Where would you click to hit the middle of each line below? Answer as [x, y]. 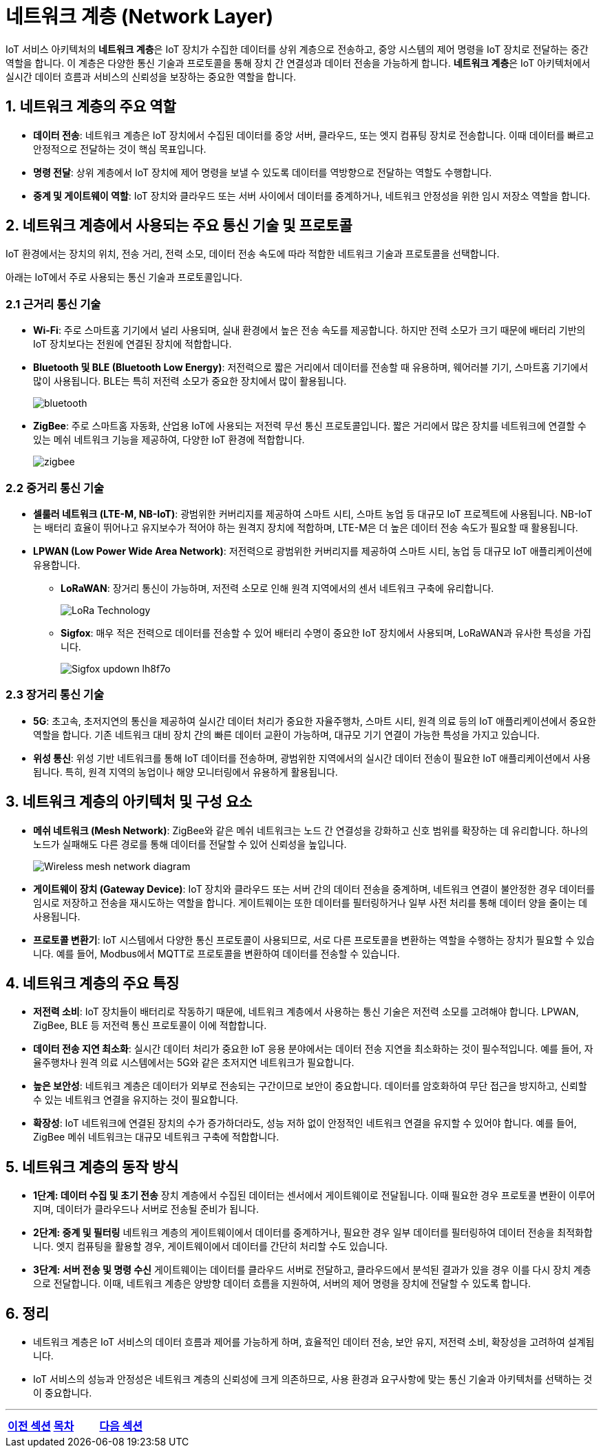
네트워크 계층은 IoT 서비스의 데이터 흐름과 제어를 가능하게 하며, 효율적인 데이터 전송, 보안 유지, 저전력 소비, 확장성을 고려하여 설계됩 [314, 1342]
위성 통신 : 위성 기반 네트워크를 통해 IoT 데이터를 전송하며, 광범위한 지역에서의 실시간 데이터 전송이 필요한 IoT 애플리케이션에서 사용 [312, 758]
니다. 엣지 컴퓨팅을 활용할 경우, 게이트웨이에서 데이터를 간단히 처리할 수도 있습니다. [211, 1247]
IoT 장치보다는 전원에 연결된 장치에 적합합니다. [133, 344]
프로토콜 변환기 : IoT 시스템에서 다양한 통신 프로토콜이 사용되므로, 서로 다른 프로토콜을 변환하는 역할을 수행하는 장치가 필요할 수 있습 [314, 940]
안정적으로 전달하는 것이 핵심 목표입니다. [120, 149]
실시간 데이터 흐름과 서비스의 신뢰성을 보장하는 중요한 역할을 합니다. [151, 76]
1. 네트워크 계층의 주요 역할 [91, 107]
